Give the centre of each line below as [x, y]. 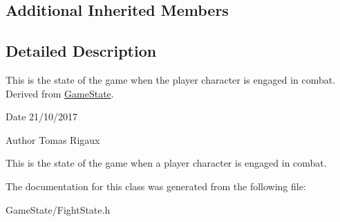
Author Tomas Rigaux [53, 139]
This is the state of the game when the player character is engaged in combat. [171, 79]
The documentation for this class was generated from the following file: [156, 186]
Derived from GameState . [60, 93]
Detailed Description [81, 51]
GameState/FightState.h [58, 209]
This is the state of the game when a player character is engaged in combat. [166, 163]
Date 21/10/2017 [42, 117]
